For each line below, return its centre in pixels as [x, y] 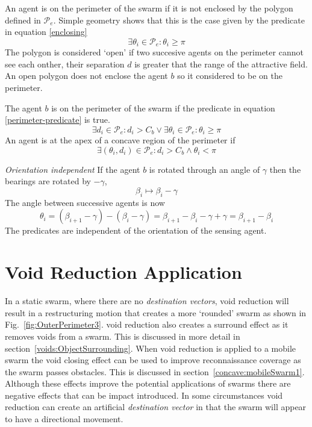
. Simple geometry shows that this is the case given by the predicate [179, 20]
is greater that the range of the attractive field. [221, 64]
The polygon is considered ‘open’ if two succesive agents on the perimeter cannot [154, 52]
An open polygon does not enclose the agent [86, 76]
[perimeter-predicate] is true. [58, 120]
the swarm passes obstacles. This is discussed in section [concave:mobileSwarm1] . [155, 371]
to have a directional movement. [64, 419]
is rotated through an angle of [204, 169]
